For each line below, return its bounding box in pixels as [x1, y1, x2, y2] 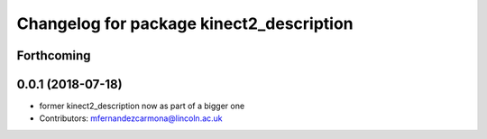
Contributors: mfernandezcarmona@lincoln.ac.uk [39, 113, 223, 124]
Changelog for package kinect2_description [16, 14, 354, 33]
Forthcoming [16, 48, 91, 63]
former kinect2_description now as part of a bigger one [39, 100, 245, 112]
